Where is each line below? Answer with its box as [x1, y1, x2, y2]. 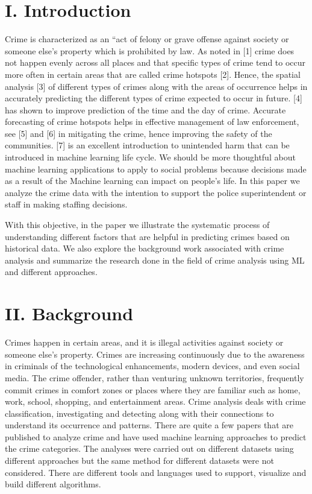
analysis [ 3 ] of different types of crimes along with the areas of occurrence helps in [5, 80, 308, 92]
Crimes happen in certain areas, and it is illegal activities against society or [5, 336, 284, 349]
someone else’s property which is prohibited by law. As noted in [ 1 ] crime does [5, 44, 295, 57]
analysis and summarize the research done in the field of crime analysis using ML [5, 253, 305, 266]
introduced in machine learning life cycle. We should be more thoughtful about [5, 151, 296, 163]
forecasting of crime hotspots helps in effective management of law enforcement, [5, 115, 299, 128]
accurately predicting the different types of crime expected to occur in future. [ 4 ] [5, 92, 302, 104]
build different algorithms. [5, 478, 101, 490]
